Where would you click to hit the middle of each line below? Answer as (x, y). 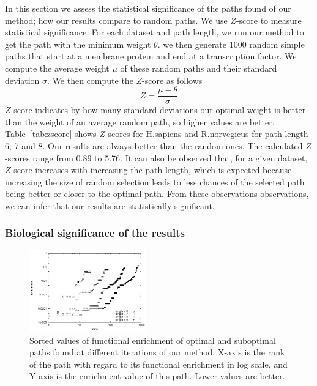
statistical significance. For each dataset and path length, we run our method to (155, 32)
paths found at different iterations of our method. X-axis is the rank (157, 352)
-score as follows (172, 80)
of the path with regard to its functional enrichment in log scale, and (158, 364)
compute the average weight (57, 68)
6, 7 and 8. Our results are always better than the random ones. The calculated (154, 146)
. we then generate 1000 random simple (231, 44)
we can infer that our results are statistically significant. (110, 205)
